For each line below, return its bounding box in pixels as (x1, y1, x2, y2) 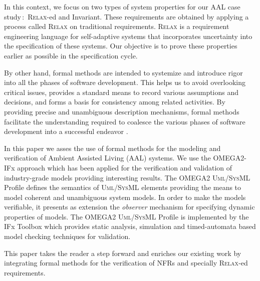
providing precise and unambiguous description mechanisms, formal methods (4, 106, 239, 116)
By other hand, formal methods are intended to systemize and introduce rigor (4, 67, 243, 77)
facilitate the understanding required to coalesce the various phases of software (4, 116, 245, 126)
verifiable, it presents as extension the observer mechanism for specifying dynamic (4, 201, 255, 212)
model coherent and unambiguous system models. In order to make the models (4, 191, 246, 202)
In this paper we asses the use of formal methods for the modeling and (4, 142, 221, 153)
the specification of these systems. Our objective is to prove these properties (4, 40, 237, 51)
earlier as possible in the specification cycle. (4, 50, 138, 60)
